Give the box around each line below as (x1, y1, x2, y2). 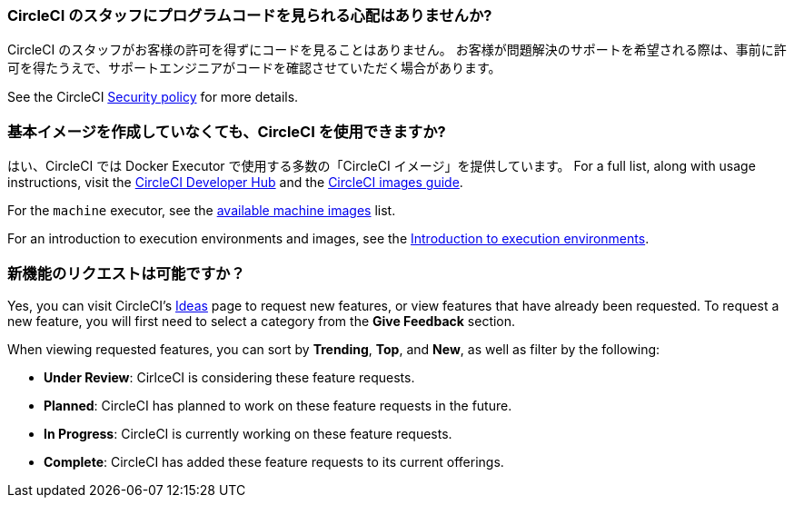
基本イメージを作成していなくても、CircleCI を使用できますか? (7, 122, 446, 141)
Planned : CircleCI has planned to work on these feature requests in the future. (44, 397, 512, 413)
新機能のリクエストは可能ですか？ (7, 263, 245, 282)
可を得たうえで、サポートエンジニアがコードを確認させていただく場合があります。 (7, 60, 501, 76)
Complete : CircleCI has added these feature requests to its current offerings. (44, 453, 504, 470)
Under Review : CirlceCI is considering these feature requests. (44, 369, 415, 385)
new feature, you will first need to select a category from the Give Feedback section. (7, 312, 516, 329)
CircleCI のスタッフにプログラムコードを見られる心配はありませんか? (7, 6, 492, 25)
